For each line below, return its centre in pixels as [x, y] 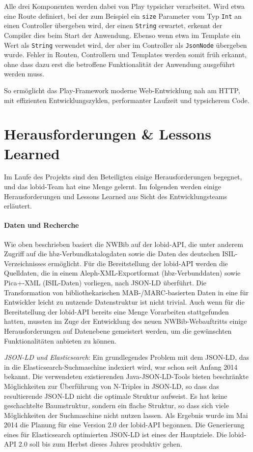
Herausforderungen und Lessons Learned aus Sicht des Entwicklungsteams [116, 196]
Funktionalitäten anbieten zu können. [60, 340]
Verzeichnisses [25, 263]
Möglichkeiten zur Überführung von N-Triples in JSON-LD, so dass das [112, 386]
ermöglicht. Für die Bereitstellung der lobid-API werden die [138, 263]
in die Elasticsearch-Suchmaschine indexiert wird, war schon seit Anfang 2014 [121, 366]
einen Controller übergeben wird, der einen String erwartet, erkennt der [113, 25]
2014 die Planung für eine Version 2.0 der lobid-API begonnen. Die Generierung [124, 425]
